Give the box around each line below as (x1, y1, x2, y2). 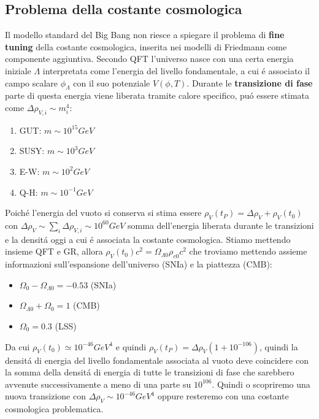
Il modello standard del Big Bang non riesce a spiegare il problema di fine (5, 28, 285, 41)
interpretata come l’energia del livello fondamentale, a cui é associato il (42, 64, 310, 77)
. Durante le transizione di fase (186, 76, 313, 89)
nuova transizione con (5, 390, 86, 402)
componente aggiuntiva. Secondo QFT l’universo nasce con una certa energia (5, 52, 294, 65)
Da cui (5, 340, 30, 353)
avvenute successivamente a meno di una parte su (5, 377, 191, 390)
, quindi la (259, 340, 298, 353)
